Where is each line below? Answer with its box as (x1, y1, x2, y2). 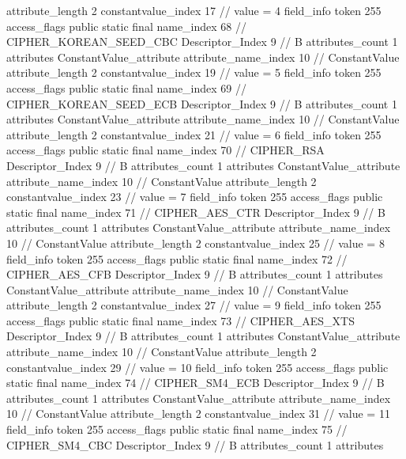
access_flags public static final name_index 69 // (6, 79, 247, 96)
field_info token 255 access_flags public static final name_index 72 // (6, 250, 348, 267)
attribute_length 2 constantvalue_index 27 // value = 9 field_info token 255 (6, 297, 382, 313)
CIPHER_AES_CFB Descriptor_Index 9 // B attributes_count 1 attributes (6, 266, 383, 283)
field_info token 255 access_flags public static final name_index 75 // (6, 421, 348, 438)
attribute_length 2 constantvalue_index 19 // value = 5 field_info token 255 (6, 64, 382, 81)
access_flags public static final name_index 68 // (6, 17, 247, 34)
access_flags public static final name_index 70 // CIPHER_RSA (6, 142, 325, 158)
